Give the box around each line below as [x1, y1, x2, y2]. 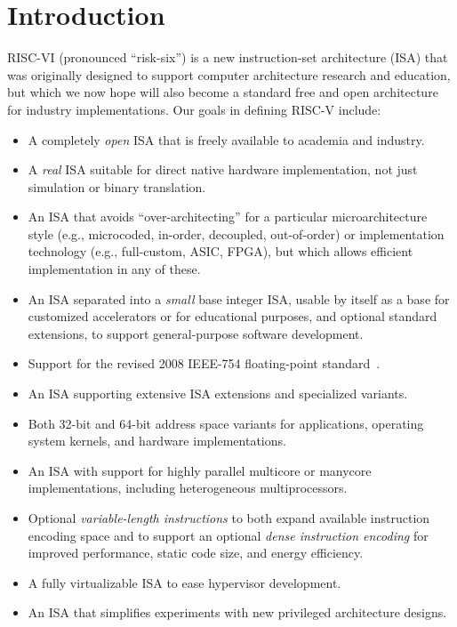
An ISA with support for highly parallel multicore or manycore [28, 461, 372, 479]
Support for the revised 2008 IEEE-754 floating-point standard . [28, 354, 381, 373]
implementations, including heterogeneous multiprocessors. [28, 478, 348, 497]
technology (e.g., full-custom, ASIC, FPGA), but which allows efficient [28, 242, 413, 261]
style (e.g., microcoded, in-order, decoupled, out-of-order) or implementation [28, 224, 445, 243]
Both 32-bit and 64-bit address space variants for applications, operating [28, 414, 424, 432]
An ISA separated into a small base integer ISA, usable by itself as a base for [28, 289, 450, 308]
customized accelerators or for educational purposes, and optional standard [28, 307, 437, 326]
